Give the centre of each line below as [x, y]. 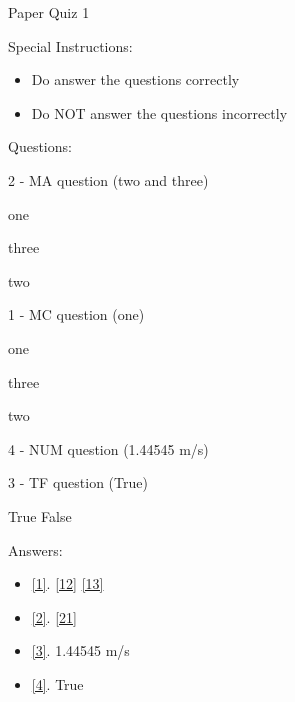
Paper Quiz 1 [49, 12]
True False [40, 515]
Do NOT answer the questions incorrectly [159, 112]
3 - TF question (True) [78, 482]
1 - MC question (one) [76, 314]
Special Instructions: [70, 45]
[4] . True [57, 683]
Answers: [35, 549]
